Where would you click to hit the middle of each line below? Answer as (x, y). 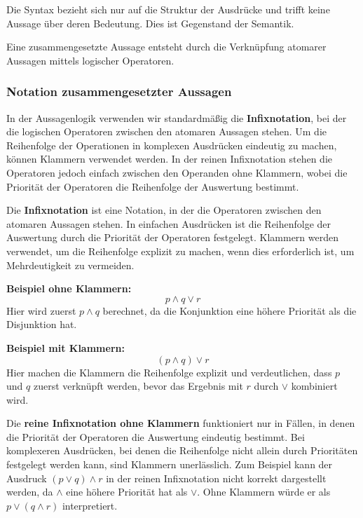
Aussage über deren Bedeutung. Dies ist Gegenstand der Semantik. (150, 23)
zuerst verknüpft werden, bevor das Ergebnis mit (138, 386)
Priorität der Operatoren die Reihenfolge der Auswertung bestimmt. (153, 186)
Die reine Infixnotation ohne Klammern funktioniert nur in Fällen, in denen (181, 423)
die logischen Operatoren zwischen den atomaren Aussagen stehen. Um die (167, 131)
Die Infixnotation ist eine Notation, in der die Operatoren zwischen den (164, 210)
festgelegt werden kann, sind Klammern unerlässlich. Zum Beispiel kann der (170, 464)
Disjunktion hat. (42, 324)
